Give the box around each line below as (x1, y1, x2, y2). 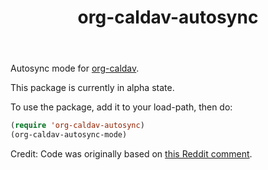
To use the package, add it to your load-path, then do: (10, 101, 233, 113)
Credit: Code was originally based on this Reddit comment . (10, 147, 253, 160)
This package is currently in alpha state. (10, 82, 175, 94)
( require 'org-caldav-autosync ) (10, 121, 145, 131)
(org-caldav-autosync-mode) (10, 130, 128, 140)
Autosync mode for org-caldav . (10, 62, 140, 75)
